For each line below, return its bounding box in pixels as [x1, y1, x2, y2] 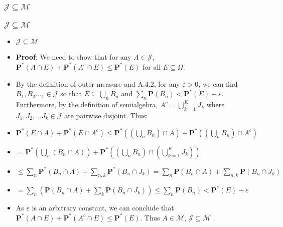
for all [142, 61, 161, 72]
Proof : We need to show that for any [16, 52, 131, 62]
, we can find [198, 78, 238, 89]
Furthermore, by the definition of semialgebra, [16, 99, 158, 110]
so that [60, 88, 82, 99]
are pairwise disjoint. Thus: [64, 110, 148, 120]
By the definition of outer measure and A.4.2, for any [16, 78, 180, 89]
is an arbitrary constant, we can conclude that [32, 202, 174, 213]
